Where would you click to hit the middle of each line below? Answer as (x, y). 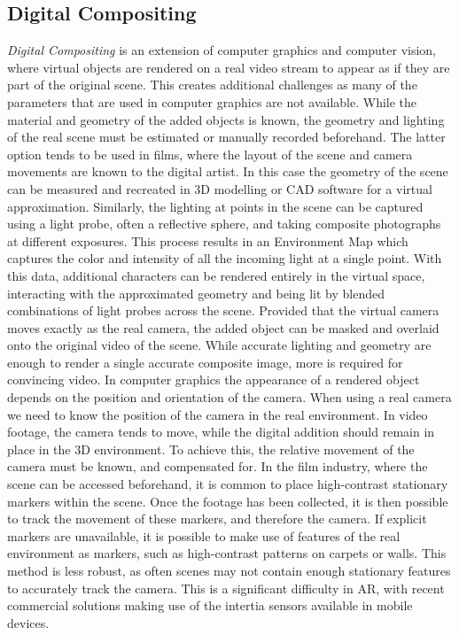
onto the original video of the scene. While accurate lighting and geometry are (219, 345)
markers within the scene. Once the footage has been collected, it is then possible (228, 501)
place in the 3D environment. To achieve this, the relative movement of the (211, 449)
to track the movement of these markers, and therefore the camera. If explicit (217, 519)
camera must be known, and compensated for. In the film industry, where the (218, 466)
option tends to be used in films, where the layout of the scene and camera (210, 154)
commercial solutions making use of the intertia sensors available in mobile (210, 605)
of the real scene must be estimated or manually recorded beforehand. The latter (226, 137)
